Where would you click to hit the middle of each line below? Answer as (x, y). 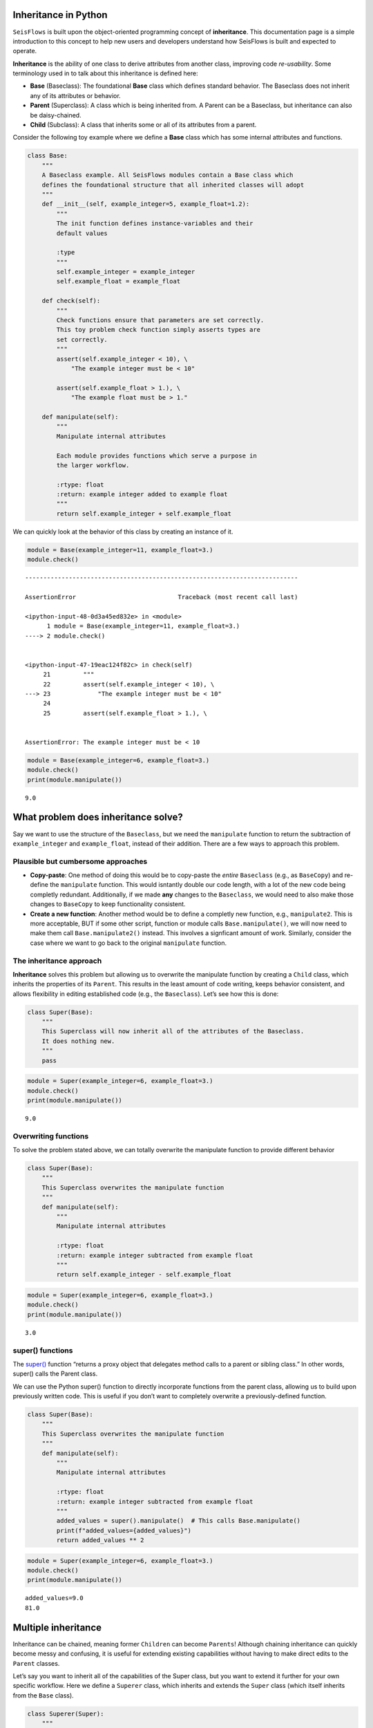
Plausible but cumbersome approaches (80, 861)
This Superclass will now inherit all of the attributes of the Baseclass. (173, 1031)
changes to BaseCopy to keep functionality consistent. (108, 904)
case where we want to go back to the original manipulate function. (128, 943)
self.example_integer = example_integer (126, 272)
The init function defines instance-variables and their (155, 224)
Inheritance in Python (60, 15)
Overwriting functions (51, 1136)
